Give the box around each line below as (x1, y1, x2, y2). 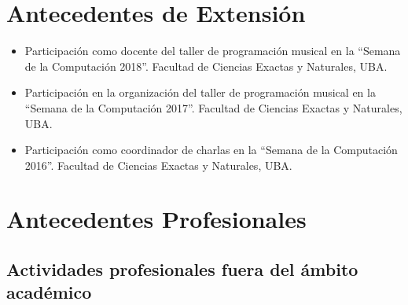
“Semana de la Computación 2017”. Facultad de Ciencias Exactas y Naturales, (24, 99, 402, 116)
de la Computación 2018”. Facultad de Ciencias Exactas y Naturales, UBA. (24, 57, 388, 74)
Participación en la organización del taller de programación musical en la (24, 84, 376, 101)
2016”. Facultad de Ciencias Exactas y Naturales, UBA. (24, 156, 292, 173)
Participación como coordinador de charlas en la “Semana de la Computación (24, 141, 398, 158)
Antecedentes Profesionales (6, 203, 307, 235)
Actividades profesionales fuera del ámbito (6, 257, 358, 281)
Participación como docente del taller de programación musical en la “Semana (24, 42, 401, 59)
